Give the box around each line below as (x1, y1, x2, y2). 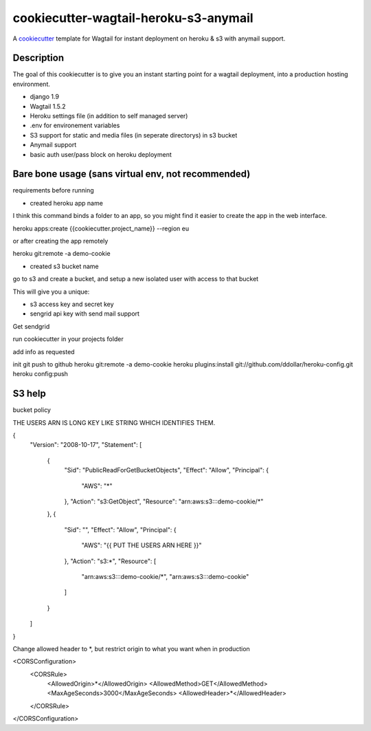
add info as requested (12, 347, 75, 356)
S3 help (12, 388, 46, 400)
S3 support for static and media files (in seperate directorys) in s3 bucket (30, 131, 238, 139)
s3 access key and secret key (30, 300, 114, 308)
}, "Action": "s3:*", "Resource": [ (64, 557, 157, 565)
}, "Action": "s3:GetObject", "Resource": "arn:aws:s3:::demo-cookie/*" (64, 497, 264, 505)
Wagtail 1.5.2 (30, 102, 66, 110)
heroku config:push (12, 370, 69, 378)
